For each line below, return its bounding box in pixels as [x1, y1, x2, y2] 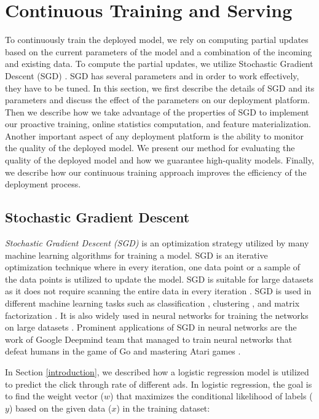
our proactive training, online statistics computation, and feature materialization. [5, 117, 311, 130]
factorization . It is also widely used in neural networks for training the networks [5, 308, 309, 321]
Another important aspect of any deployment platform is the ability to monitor [5, 129, 304, 142]
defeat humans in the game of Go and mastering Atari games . [5, 345, 241, 358]
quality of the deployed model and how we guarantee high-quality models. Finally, [5, 154, 314, 166]
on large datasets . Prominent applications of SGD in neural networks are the [5, 321, 297, 334]
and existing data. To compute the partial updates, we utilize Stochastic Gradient [5, 57, 313, 70]
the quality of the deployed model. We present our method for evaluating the [5, 141, 295, 154]
